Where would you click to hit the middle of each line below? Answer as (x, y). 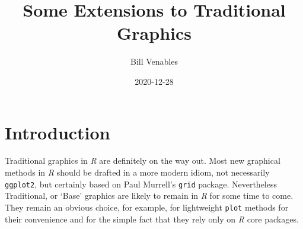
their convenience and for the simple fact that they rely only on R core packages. (152, 219)
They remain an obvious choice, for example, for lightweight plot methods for (147, 207)
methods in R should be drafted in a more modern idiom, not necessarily (137, 172)
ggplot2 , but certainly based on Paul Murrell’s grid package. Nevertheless (141, 184)
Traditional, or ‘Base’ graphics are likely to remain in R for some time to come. (149, 195)
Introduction (58, 132)
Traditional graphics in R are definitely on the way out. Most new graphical (143, 160)
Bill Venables (154, 61)
